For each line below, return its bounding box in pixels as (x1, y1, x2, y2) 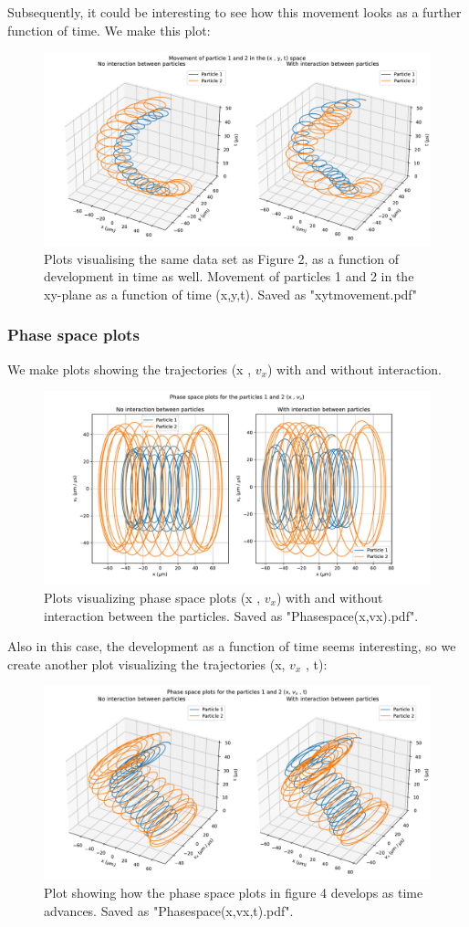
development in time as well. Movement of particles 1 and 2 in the (44, 267, 414, 286)
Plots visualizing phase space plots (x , (44, 587, 261, 606)
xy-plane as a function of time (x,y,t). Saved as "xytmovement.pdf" (44, 284, 417, 303)
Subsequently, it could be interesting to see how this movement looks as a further (7, 3, 462, 21)
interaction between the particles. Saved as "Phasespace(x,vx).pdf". (44, 606, 419, 625)
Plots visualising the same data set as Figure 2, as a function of (44, 248, 400, 268)
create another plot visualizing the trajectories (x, (7, 654, 286, 673)
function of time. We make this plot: (7, 20, 211, 39)
